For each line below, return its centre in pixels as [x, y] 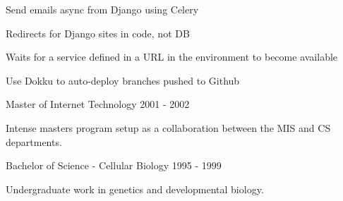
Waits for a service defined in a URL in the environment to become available [172, 57]
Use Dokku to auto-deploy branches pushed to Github [123, 80]
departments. [34, 141]
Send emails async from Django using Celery [102, 9]
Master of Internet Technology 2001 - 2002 [98, 104]
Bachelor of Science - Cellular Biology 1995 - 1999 [114, 165]
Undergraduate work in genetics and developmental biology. [135, 189]
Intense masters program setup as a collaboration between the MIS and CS [168, 127]
